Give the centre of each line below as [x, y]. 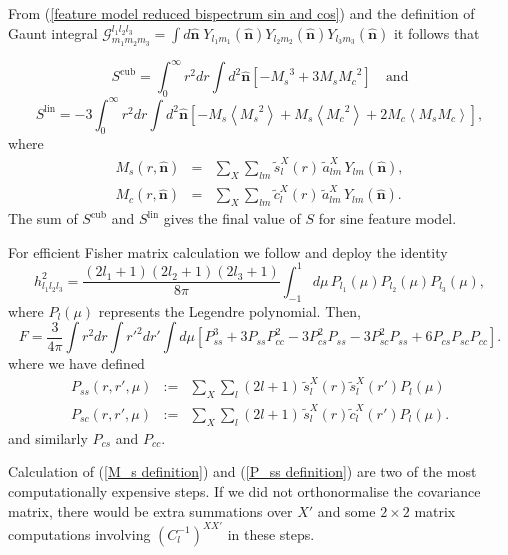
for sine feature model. [387, 218]
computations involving [79, 533]
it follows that [436, 32]
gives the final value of [232, 218]
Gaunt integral [53, 32]
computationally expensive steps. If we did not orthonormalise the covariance [244, 491]
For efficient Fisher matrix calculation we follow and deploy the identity [228, 251]
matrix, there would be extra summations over [150, 510]
